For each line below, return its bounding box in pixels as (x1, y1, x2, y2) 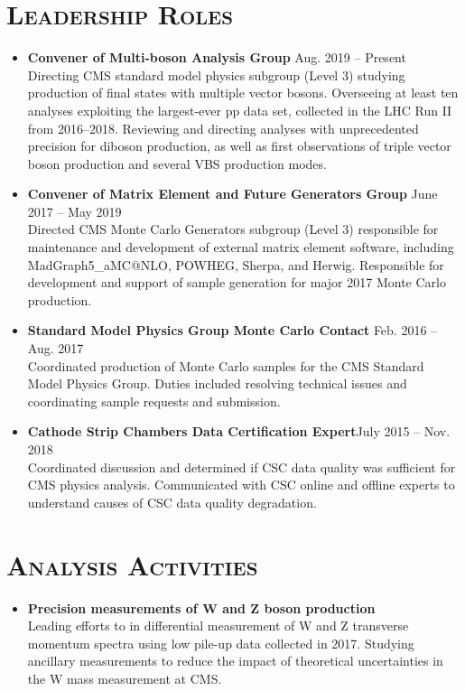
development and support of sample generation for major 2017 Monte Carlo (27, 273, 446, 292)
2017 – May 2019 (27, 201, 122, 220)
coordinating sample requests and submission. (27, 391, 281, 410)
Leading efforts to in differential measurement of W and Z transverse (27, 616, 409, 635)
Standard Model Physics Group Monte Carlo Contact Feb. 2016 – (27, 321, 438, 340)
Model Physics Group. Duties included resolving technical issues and (27, 374, 407, 393)
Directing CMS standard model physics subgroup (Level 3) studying (27, 65, 405, 84)
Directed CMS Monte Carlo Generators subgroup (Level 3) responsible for (27, 219, 439, 238)
